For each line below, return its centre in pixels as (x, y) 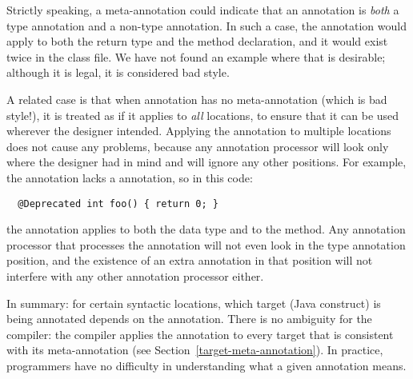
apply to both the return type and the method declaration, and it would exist (197, 41)
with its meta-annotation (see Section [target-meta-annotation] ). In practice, (195, 350)
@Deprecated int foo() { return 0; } (118, 203)
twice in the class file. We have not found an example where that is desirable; (196, 56)
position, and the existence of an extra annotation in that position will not (190, 260)
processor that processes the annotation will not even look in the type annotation (206, 244)
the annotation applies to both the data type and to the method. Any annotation (206, 229)
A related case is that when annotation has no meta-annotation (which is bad (197, 99)
